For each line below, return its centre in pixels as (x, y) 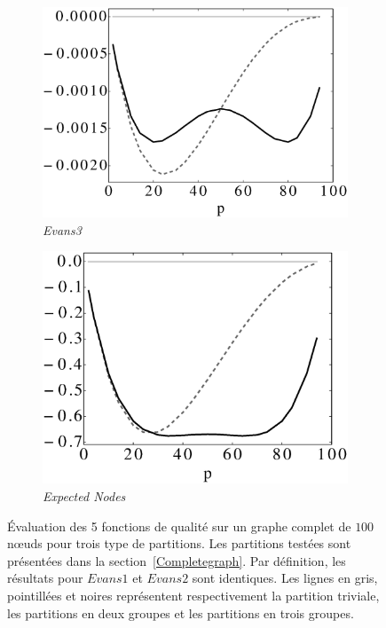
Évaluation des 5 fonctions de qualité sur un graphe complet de (179, 526)
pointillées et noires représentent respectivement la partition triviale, (193, 595)
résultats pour (45, 578)
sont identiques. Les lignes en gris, (285, 578)
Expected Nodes (84, 495)
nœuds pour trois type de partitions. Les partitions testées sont (179, 543)
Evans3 (62, 229)
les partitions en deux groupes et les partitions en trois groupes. (181, 612)
